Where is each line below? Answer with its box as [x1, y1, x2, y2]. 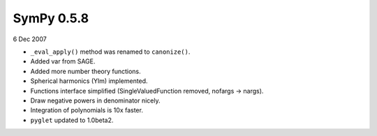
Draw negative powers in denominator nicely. [30, 96, 161, 105]
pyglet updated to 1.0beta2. [30, 116, 114, 124]
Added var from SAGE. [30, 57, 96, 66]
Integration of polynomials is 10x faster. [30, 106, 143, 114]
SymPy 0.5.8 [13, 10, 89, 26]
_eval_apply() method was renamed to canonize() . [30, 47, 191, 56]
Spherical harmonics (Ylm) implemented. [30, 77, 148, 85]
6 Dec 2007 [13, 35, 47, 43]
